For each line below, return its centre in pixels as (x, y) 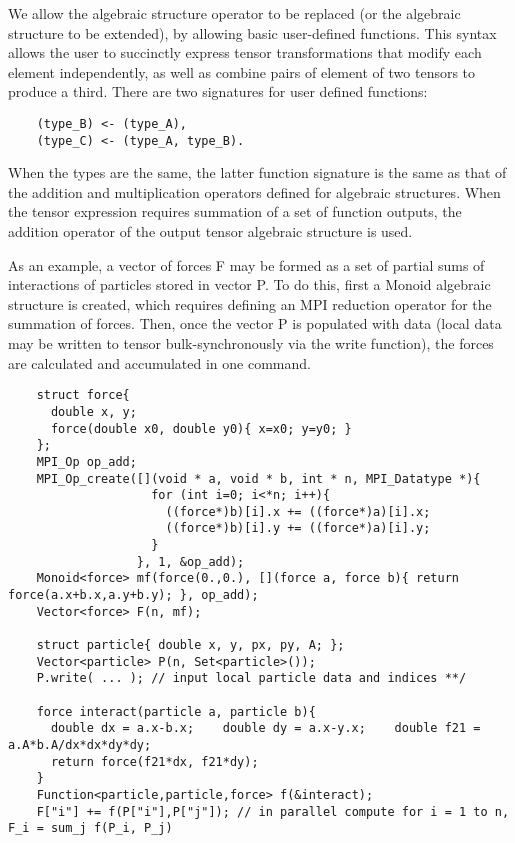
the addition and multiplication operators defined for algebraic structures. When (254, 191)
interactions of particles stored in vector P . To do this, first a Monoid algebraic (249, 284)
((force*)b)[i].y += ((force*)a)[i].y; (298, 528)
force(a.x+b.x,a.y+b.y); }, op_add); (133, 595)
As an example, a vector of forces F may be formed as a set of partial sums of (246, 264)
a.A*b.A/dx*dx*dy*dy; (80, 745)
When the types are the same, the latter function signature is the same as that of (257, 172)
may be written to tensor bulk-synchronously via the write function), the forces (251, 343)
